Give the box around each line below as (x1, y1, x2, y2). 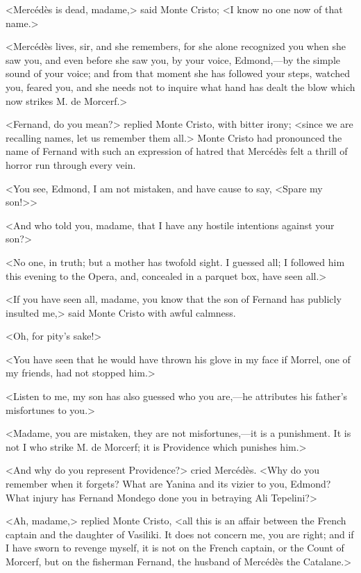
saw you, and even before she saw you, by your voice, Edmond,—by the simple (6, 52, 341, 67)
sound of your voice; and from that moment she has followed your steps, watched (6, 66, 350, 81)
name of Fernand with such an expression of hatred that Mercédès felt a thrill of (6, 144, 348, 158)
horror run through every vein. (6, 157, 136, 172)
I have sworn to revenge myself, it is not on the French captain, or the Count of (6, 540, 344, 555)
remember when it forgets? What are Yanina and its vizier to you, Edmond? (6, 476, 331, 491)
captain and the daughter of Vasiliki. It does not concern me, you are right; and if (6, 526, 354, 541)
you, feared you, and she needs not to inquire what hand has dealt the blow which (6, 79, 355, 94)
